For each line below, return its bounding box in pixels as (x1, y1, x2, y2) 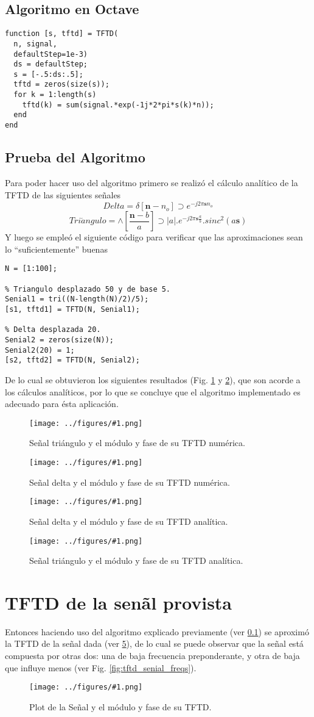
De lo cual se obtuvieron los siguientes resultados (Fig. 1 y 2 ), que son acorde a (5, 373, 301, 386)
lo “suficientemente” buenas (5, 242, 108, 255)
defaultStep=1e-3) (13, 49, 88, 59)
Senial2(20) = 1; (5, 345, 75, 355)
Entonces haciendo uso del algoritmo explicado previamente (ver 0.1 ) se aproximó (5, 625, 309, 638)
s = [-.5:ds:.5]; (13, 70, 83, 79)
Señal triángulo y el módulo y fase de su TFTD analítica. (29, 554, 243, 567)
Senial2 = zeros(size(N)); (5, 336, 114, 345)
